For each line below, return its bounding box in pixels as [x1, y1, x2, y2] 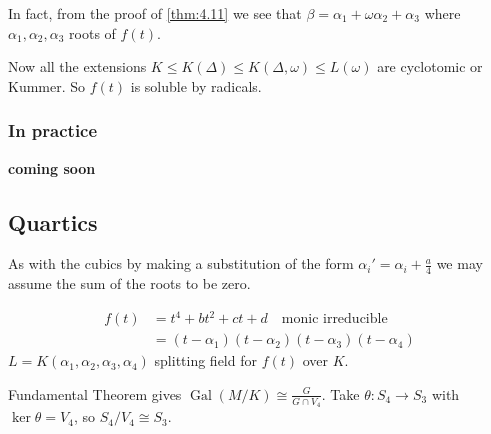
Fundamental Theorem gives [8, 383, 182, 404]
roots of [69, 22, 116, 43]
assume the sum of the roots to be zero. [8, 273, 251, 294]
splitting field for [154, 350, 257, 371]
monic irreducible [281, 312, 388, 327]
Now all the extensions [8, 56, 147, 77]
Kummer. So [8, 75, 86, 96]
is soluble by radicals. [130, 75, 262, 96]
